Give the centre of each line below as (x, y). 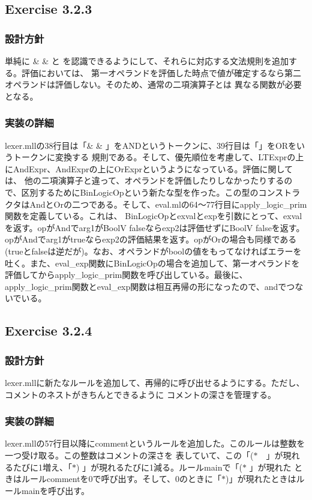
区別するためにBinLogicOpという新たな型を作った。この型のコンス (152, 192)
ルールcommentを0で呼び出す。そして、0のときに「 (121, 479)
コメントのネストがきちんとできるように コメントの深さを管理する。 (140, 394)
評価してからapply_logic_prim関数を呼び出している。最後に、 (126, 275)
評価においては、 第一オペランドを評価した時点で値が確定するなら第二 (161, 72)
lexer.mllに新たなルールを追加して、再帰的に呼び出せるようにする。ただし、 (155, 382)
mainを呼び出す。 (55, 490)
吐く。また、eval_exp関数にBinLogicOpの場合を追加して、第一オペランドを (152, 263)
